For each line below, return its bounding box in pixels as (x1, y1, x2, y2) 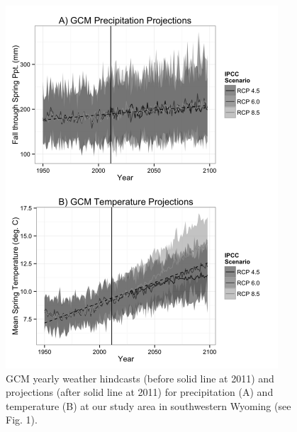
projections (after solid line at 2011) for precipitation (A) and (6, 385, 274, 399)
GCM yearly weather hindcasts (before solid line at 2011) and (6, 370, 274, 385)
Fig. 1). (6, 412, 38, 427)
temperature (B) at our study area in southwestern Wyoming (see (6, 398, 291, 413)
